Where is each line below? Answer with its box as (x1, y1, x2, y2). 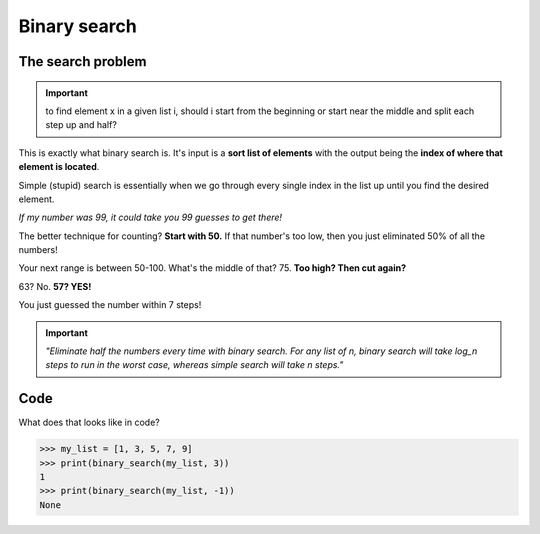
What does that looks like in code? (18, 416, 160, 429)
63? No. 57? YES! (18, 280, 92, 292)
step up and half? (45, 119, 117, 131)
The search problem (18, 53, 147, 70)
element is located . (18, 161, 100, 173)
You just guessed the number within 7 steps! (18, 299, 202, 311)
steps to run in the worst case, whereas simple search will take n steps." (45, 359, 344, 371)
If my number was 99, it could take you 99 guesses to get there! (18, 211, 283, 224)
